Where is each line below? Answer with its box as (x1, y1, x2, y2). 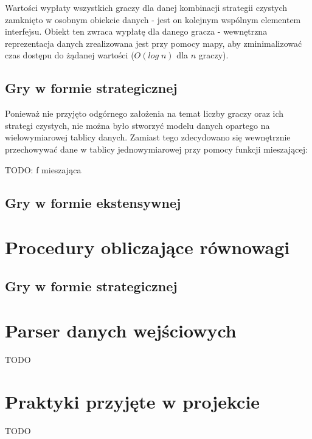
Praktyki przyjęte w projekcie (5, 389, 260, 413)
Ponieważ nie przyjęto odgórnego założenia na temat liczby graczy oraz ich (5, 107, 284, 120)
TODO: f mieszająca (5, 163, 81, 176)
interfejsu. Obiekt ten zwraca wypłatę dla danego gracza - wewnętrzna (5, 25, 268, 38)
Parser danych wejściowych (5, 318, 237, 343)
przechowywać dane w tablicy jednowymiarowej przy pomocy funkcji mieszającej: (5, 142, 308, 155)
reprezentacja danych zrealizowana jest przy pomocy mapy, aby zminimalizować (5, 36, 302, 49)
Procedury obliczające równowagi (5, 235, 290, 260)
